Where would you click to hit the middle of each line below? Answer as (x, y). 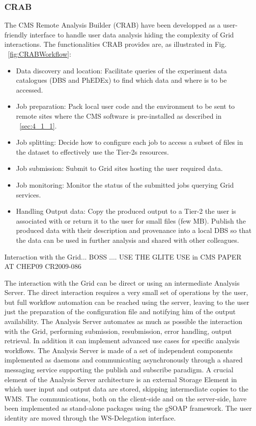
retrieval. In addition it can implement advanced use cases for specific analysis (122, 341)
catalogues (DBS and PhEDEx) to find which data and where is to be (121, 80)
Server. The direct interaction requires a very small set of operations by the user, (126, 292)
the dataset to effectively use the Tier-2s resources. (92, 151)
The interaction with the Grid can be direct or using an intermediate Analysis (122, 282)
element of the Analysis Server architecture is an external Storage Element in (121, 379)
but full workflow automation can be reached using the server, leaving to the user (127, 302)
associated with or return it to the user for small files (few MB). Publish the (131, 220)
